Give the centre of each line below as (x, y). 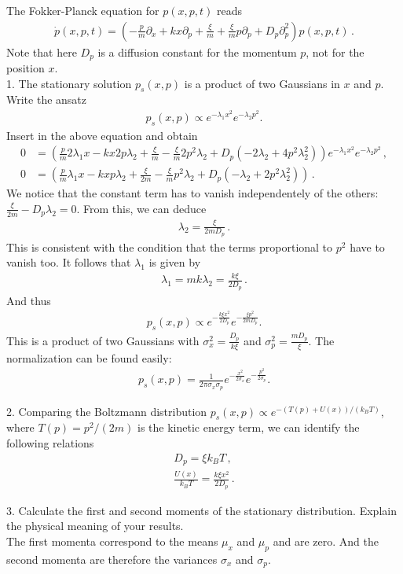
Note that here (42, 52)
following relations (50, 443)
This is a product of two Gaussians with (103, 340)
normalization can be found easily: (89, 357)
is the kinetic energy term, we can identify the (249, 427)
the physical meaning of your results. (95, 526)
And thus (29, 300)
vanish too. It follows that (69, 262)
